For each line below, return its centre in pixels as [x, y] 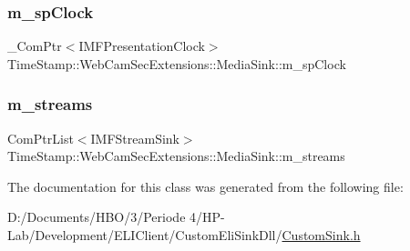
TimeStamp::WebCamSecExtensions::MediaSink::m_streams [176, 156]
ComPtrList [41, 138]
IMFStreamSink [135, 138]
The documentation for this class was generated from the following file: [205, 186]
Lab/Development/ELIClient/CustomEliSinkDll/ [145, 235]
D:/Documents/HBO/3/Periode [97, 217]
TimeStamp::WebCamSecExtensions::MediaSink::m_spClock [177, 63]
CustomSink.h [321, 235]
